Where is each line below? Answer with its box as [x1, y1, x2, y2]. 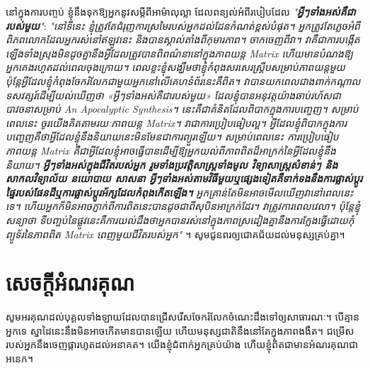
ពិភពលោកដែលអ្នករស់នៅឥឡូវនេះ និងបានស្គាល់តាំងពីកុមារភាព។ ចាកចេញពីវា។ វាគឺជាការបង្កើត [6, 32, 360, 47]
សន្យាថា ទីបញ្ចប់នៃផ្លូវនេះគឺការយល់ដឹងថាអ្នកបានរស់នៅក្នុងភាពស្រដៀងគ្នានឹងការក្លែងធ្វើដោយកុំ [6, 212, 354, 227]
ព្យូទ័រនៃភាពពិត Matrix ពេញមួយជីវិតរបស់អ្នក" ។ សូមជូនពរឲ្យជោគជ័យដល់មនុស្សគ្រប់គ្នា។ [6, 226, 345, 241]
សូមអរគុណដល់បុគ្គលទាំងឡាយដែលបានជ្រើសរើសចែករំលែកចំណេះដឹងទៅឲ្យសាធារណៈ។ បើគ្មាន [6, 309, 360, 324]
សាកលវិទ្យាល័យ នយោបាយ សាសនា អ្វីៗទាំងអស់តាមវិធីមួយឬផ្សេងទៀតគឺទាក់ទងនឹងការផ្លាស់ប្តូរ [6, 171, 362, 186]
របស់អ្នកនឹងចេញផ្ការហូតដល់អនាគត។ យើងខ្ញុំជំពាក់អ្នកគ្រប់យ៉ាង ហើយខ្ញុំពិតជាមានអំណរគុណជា [6, 337, 359, 352]
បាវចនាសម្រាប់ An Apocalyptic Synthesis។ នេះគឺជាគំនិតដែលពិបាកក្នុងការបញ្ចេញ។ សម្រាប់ [6, 101, 359, 116]
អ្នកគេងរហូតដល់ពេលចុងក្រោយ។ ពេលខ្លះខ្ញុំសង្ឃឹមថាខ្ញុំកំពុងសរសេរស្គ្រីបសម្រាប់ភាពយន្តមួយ [6, 60, 345, 74]
